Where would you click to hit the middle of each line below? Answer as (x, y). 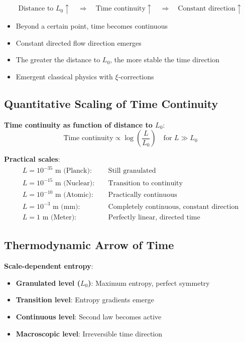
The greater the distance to (58, 60)
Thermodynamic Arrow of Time (89, 245)
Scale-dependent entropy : (49, 266)
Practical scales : (32, 159)
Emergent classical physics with (64, 76)
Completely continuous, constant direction (173, 207)
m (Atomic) (73, 195)
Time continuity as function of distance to (78, 124)
